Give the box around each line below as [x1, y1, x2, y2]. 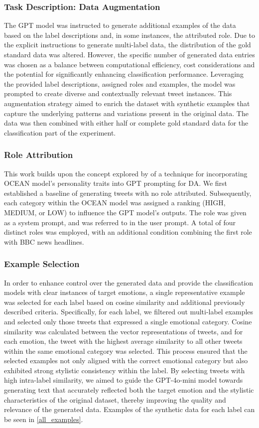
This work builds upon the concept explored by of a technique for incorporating [4, 168, 248, 178]
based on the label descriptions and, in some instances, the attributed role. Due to [4, 29, 255, 40]
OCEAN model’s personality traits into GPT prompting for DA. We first [4, 178, 228, 188]
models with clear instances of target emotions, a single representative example [4, 287, 245, 297]
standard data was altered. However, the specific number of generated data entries [4, 49, 255, 59]
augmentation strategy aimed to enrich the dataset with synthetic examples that [4, 98, 250, 108]
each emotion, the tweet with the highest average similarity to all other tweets [4, 336, 243, 346]
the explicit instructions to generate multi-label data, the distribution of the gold [4, 39, 251, 50]
